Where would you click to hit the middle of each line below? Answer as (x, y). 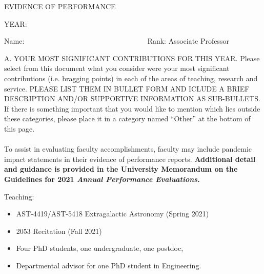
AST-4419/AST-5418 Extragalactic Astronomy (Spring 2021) (113, 214)
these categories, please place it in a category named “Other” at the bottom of (127, 118)
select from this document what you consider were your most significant (117, 68)
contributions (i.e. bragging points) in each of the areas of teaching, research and (131, 78)
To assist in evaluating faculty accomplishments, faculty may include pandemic (128, 149)
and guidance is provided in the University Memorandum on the (121, 169)
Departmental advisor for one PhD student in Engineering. (109, 265)
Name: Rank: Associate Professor (117, 41)
